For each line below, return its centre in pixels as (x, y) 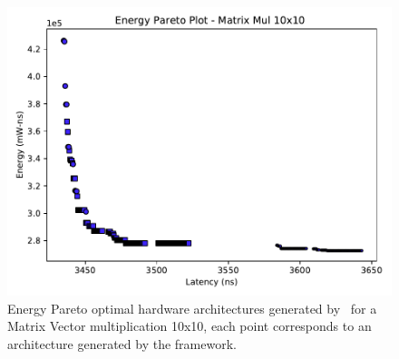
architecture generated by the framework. (122, 343)
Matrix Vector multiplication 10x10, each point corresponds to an (190, 326)
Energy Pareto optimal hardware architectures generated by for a (192, 308)
